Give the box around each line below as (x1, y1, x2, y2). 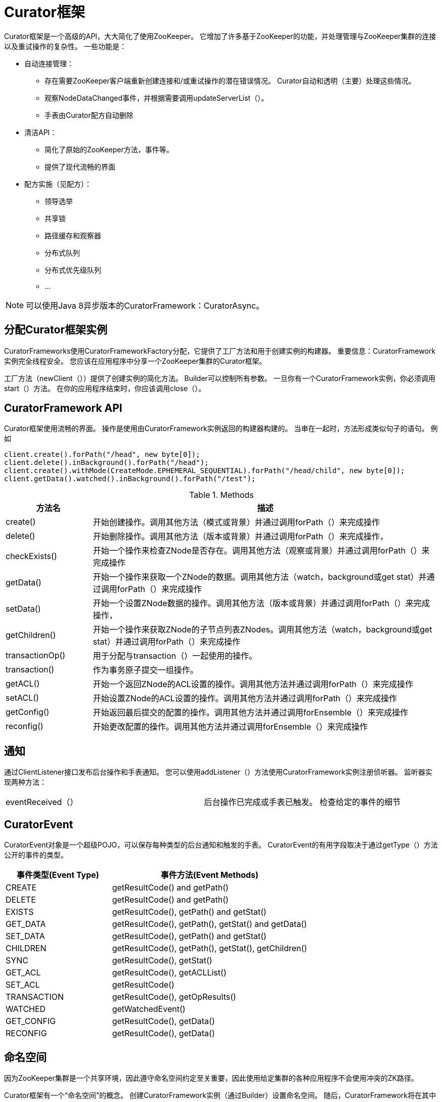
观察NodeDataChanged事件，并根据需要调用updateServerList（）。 (45, 93, 269, 102)
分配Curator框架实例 (4, 323, 107, 336)
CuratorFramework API (4, 402, 122, 415)
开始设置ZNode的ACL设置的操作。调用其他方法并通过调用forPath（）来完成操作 (93, 693, 397, 704)
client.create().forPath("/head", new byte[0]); (4, 450, 200, 459)
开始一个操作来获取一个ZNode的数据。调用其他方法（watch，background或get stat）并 (93, 572, 427, 582)
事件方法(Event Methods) (160, 870, 259, 880)
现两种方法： (4, 778, 47, 787)
